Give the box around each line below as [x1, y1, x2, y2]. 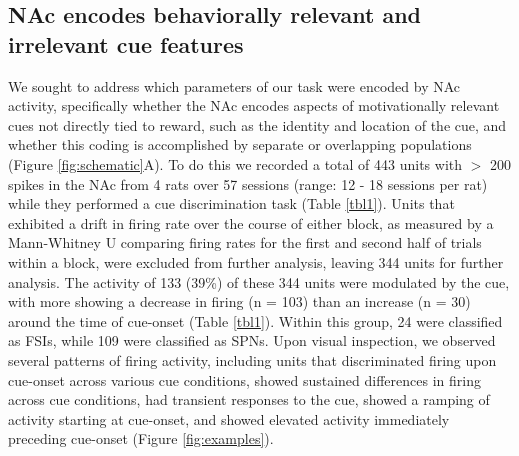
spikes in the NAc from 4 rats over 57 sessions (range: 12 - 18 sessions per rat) [8, 173, 488, 194]
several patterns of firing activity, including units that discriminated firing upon [8, 349, 497, 370]
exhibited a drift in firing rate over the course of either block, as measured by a [8, 212, 494, 233]
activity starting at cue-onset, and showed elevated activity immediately [8, 408, 450, 429]
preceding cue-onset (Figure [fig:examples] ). [8, 428, 274, 449]
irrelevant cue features [8, 28, 244, 59]
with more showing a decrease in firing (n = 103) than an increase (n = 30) [8, 291, 471, 312]
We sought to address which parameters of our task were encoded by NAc [8, 75, 461, 96]
